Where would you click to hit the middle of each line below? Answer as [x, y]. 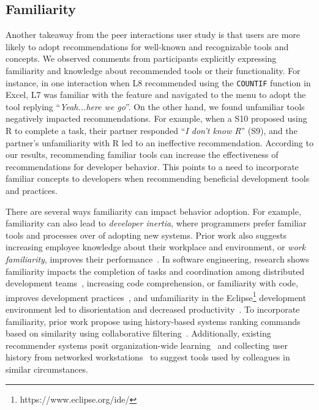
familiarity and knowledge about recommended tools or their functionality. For [153, 70]
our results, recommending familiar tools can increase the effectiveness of [142, 155]
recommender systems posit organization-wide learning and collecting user [147, 345]
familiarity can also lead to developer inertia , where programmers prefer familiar [156, 223]
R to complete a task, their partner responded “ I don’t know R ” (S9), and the [152, 131]
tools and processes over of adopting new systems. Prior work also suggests [146, 235]
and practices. [32, 190]
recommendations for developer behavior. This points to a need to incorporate [152, 166]
